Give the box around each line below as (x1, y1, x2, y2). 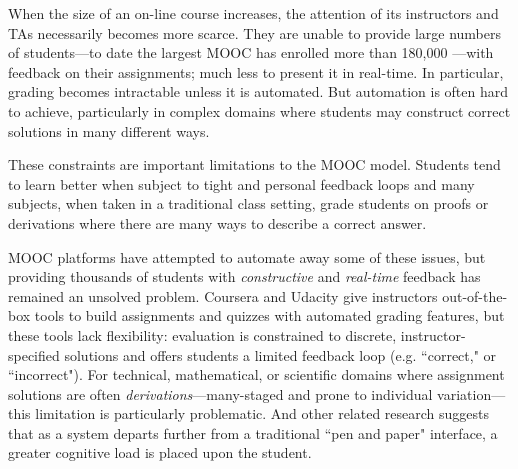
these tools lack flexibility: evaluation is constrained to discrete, (8, 324, 397, 345)
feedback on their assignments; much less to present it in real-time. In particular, (8, 61, 504, 82)
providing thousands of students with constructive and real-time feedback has (8, 266, 481, 287)
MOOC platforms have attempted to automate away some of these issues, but (8, 246, 486, 267)
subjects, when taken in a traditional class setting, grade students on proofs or (8, 193, 489, 214)
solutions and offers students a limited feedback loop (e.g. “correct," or (64, 344, 497, 365)
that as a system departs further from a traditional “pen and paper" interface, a (8, 422, 498, 443)
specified (8, 344, 60, 365)
